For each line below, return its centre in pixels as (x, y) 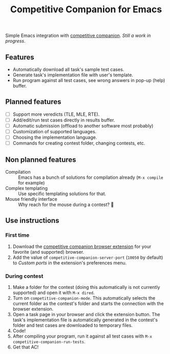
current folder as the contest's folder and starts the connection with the (88, 303)
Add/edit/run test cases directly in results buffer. (64, 120)
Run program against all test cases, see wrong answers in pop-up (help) (89, 80)
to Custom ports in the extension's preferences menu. (70, 263)
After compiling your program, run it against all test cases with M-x (82, 336)
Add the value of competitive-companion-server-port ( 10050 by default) (88, 257)
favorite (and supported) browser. (48, 252)
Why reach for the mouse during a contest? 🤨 (66, 204)
